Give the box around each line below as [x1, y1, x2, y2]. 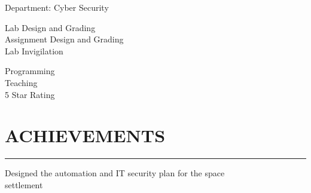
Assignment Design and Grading [5, 33, 124, 45]
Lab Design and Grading [5, 21, 96, 33]
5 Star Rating [5, 88, 55, 100]
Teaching [5, 76, 38, 88]
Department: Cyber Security [5, 1, 109, 13]
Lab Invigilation [5, 44, 63, 57]
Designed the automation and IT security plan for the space [5, 167, 225, 179]
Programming [5, 65, 55, 77]
